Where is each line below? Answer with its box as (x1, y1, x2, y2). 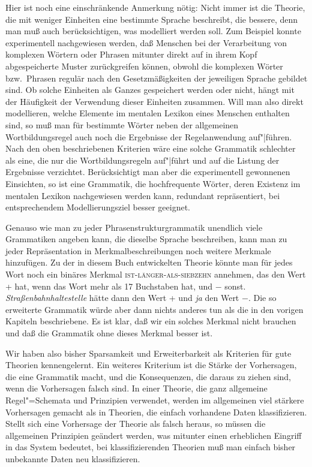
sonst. (224, 279, 246, 292)
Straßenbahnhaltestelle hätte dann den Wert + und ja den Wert (5, 291, 239, 304)
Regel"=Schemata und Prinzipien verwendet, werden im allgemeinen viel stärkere (5, 394, 304, 406)
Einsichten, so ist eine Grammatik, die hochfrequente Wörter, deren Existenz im (5, 177, 301, 189)
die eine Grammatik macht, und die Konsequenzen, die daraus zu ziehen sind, (5, 370, 292, 382)
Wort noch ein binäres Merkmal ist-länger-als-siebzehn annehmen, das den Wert (5, 268, 306, 281)
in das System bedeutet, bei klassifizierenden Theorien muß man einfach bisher (5, 441, 296, 453)
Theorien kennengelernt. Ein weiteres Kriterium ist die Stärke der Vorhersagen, (5, 358, 297, 371)
